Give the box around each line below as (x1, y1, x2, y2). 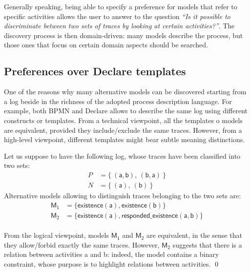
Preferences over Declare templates (4, 63, 186, 79)
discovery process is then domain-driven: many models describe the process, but (4, 30, 243, 40)
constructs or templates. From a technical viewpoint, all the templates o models (4, 115, 243, 125)
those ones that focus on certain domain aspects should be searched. (4, 40, 208, 50)
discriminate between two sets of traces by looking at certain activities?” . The (4, 21, 235, 31)
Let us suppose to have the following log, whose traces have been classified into (4, 150, 241, 161)
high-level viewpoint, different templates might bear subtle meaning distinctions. (4, 134, 245, 145)
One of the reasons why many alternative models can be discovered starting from (4, 86, 247, 97)
